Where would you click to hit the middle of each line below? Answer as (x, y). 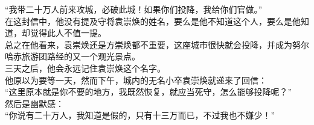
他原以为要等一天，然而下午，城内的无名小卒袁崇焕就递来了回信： (136, 80)
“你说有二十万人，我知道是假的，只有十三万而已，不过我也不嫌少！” (140, 115)
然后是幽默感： (34, 103)
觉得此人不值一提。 (68, 33)
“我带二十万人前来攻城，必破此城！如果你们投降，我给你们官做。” (134, 9)
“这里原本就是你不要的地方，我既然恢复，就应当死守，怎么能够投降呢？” (149, 92)
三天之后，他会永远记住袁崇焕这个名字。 (85, 68)
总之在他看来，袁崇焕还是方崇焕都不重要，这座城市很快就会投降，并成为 (149, 44)
